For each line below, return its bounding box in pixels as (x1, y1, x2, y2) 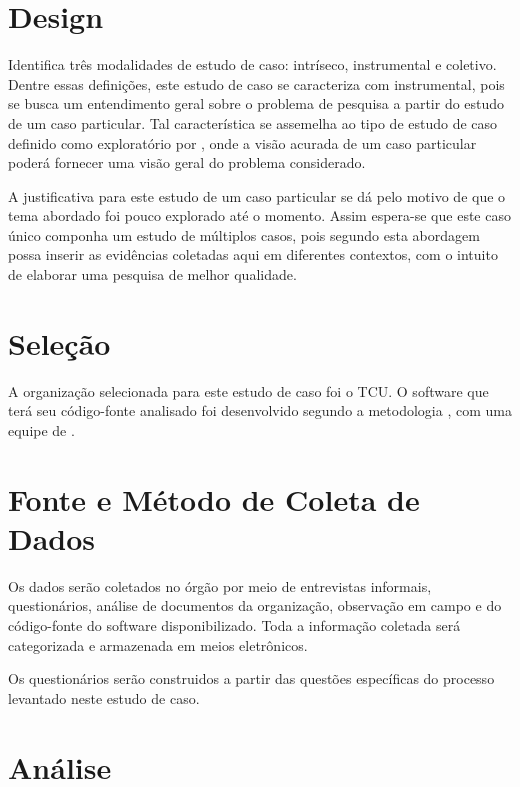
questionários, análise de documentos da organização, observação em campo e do (8, 595, 502, 616)
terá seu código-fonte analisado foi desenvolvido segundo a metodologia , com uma (8, 400, 512, 421)
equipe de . (8, 419, 75, 440)
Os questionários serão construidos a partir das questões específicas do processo (8, 668, 495, 689)
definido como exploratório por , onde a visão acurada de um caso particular (8, 132, 477, 153)
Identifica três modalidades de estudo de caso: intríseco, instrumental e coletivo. (8, 54, 497, 75)
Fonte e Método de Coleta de (8, 478, 420, 519)
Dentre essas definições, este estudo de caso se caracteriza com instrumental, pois (8, 73, 505, 94)
